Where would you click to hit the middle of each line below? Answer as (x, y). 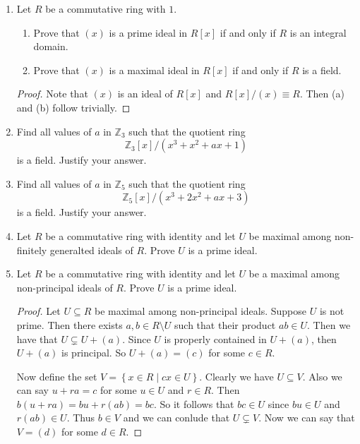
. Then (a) (322, 94)
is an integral (318, 32)
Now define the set (57, 376)
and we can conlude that (176, 418)
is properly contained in (215, 338)
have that (37, 338)
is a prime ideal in (148, 32)
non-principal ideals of (65, 287)
